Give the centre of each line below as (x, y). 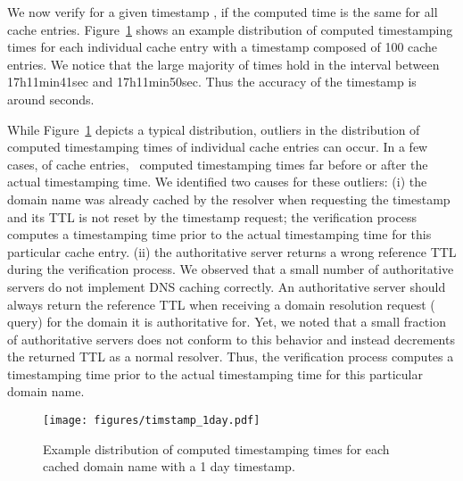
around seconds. (51, 99)
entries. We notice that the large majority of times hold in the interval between (223, 64)
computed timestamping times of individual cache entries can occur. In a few (218, 147)
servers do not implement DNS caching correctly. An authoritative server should (227, 286)
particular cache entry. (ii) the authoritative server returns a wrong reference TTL (232, 251)
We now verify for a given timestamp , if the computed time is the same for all (223, 12)
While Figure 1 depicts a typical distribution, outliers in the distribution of (214, 129)
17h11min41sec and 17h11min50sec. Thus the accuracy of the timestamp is (212, 82)
